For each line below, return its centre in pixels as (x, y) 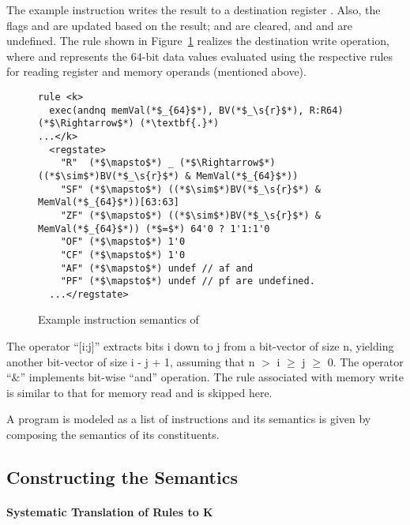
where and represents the (67, 56)
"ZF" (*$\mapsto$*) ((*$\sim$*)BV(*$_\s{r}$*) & (190, 215)
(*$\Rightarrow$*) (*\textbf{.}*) (129, 124)
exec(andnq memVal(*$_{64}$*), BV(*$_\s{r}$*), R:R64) (196, 110)
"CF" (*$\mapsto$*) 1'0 (123, 255)
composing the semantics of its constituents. (113, 435)
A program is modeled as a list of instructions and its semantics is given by (189, 419)
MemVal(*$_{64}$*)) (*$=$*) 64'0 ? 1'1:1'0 (154, 229)
